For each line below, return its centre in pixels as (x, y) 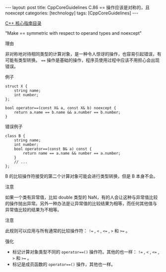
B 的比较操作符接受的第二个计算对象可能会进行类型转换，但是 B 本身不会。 (82, 176)
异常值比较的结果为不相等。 (33, 210)
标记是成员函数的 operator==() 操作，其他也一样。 (64, 264)
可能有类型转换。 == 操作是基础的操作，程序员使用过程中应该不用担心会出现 (83, 60)
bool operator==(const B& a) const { (53, 149)
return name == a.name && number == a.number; (72, 153)
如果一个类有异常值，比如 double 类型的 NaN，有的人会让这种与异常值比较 (82, 197)
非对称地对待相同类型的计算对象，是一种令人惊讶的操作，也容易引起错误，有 (83, 54)
